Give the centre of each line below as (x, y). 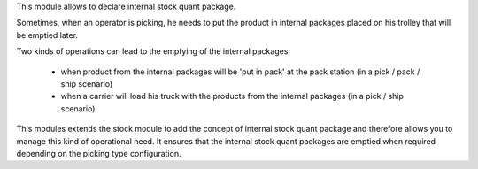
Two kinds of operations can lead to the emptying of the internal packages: (154, 51)
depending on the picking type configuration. (99, 153)
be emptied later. (47, 35)
